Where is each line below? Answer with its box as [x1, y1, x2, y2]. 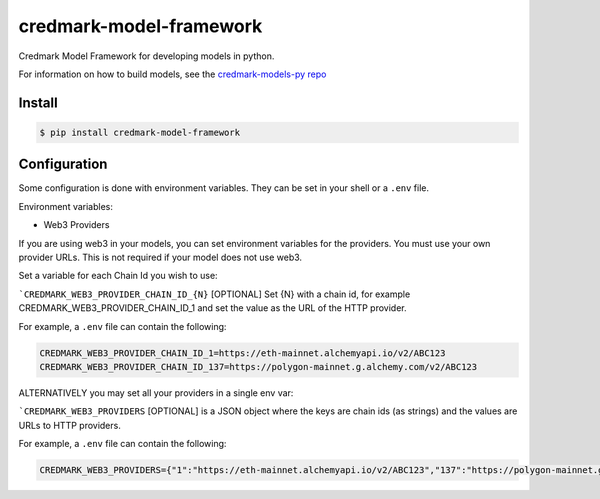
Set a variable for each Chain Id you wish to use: [18, 270, 219, 282]
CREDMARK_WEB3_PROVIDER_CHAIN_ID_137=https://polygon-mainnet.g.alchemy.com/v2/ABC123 [39, 361, 478, 372]
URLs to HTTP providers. [18, 419, 122, 431]
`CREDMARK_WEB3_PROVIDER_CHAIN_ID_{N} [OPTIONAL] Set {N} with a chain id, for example [18, 288, 411, 300]
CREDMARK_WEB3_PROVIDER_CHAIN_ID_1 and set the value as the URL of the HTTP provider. [18, 302, 407, 314]
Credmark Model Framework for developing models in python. [18, 50, 275, 62]
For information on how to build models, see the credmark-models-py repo [18, 68, 327, 80]
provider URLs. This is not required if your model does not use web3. [18, 251, 303, 263]
